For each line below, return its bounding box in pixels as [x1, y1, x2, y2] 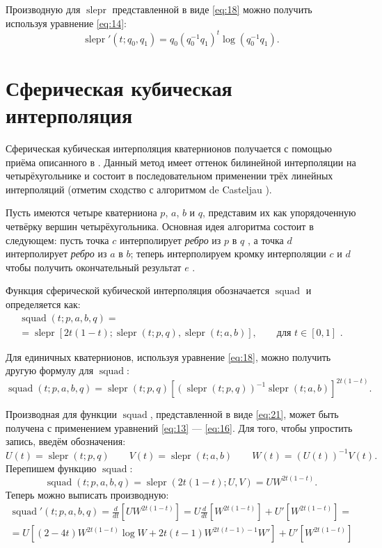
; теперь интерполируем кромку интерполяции [130, 246, 326, 261]
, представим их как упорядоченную [202, 205, 356, 220]
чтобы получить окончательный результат [6, 259, 182, 274]
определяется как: [6, 296, 81, 311]
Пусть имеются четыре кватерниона [6, 205, 157, 220]
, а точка [247, 232, 284, 247]
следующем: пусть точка [6, 232, 109, 247]
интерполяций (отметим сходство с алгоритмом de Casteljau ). [6, 182, 272, 196]
